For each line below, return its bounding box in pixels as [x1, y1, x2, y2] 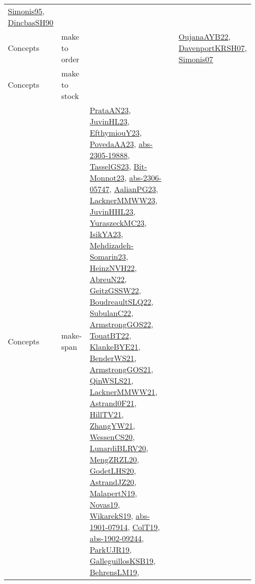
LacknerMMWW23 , [89, 195, 157, 206]
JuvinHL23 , [89, 116, 130, 127]
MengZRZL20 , [89, 454, 139, 465]
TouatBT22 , [89, 330, 131, 341]
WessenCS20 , [89, 431, 135, 442]
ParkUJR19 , [89, 544, 132, 555]
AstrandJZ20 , [89, 476, 136, 487]
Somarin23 [89, 251, 126, 262]
